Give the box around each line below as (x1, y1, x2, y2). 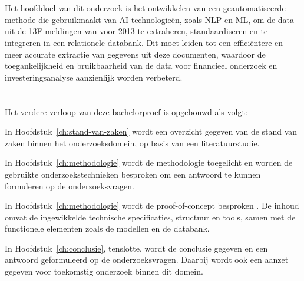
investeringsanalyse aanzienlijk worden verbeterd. (5, 71, 183, 83)
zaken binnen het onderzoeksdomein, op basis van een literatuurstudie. (5, 136, 260, 149)
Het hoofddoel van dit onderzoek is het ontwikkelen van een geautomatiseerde (5, 2, 286, 14)
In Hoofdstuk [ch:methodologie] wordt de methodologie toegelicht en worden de (5, 156, 293, 169)
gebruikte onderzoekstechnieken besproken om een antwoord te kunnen (5, 168, 261, 180)
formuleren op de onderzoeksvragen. (5, 179, 134, 192)
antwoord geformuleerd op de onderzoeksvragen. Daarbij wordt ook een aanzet (5, 253, 289, 266)
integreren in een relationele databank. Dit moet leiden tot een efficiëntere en (5, 36, 283, 48)
